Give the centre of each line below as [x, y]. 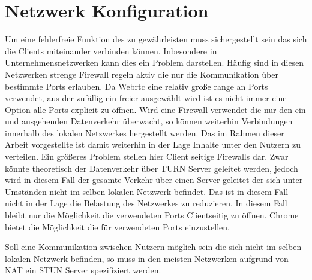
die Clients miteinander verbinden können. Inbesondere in [111, 51]
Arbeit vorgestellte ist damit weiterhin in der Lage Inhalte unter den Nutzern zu [153, 144]
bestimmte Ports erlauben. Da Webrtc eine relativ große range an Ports [136, 86]
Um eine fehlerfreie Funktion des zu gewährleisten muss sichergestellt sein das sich [156, 39]
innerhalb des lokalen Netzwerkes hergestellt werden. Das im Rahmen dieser [145, 133]
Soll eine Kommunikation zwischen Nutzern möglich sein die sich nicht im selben [153, 247]
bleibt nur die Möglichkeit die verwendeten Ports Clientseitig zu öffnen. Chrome [152, 215]
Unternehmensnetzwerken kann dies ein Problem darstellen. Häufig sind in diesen [154, 63]
